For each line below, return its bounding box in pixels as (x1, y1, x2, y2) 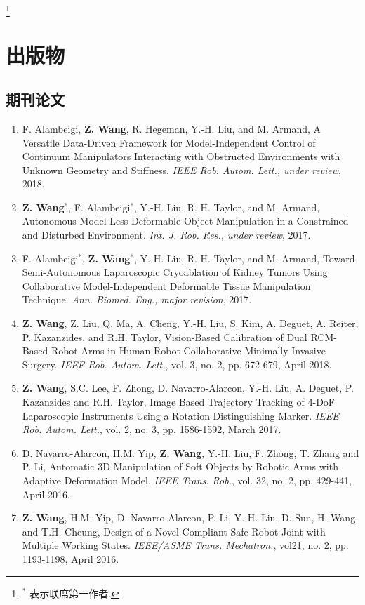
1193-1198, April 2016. (22, 551, 119, 566)
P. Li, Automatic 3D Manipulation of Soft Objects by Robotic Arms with (22, 459, 338, 474)
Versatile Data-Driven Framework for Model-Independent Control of (22, 135, 316, 149)
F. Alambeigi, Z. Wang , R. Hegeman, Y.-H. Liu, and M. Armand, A (22, 121, 321, 135)
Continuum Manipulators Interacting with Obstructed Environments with (22, 149, 340, 164)
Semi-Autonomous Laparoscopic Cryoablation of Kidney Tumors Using (22, 265, 328, 279)
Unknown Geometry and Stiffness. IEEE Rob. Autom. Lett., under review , (22, 162, 341, 177)
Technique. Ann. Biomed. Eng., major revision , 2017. (22, 292, 252, 307)
